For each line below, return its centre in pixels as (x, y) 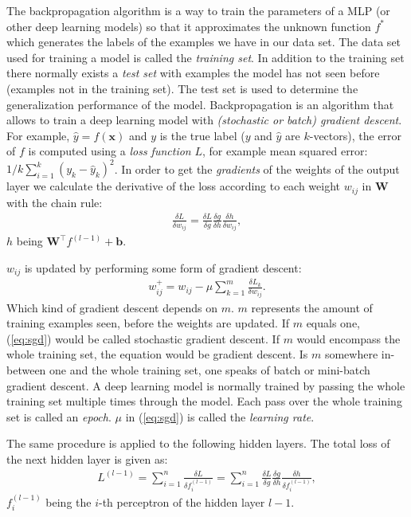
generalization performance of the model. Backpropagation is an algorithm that (200, 104)
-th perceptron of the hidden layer (182, 501)
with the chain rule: (55, 202)
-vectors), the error (356, 135)
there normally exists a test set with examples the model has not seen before (193, 73)
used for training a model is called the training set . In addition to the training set (205, 57)
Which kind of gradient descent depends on (112, 307)
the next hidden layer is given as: (87, 458)
